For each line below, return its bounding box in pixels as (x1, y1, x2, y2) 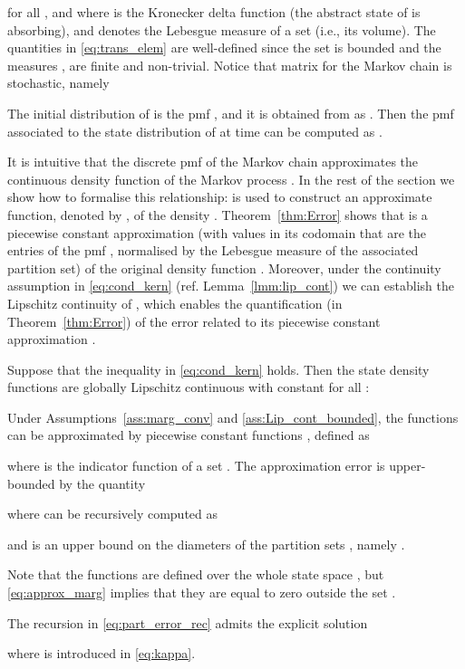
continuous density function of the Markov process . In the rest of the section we (7, 169, 455, 188)
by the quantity (59, 473, 146, 492)
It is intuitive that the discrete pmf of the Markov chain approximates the (7, 152, 419, 171)
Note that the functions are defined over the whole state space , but (7, 565, 384, 584)
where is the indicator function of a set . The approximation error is (7, 456, 385, 475)
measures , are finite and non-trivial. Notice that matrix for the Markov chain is (7, 55, 452, 74)
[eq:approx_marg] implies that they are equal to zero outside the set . (7, 583, 396, 602)
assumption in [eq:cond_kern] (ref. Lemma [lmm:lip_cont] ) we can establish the (7, 276, 454, 295)
